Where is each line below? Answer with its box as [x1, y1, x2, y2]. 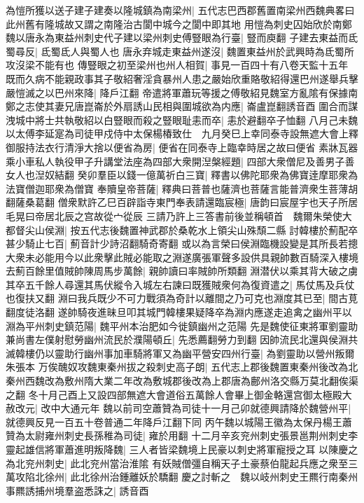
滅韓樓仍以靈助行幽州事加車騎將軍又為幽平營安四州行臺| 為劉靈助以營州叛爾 [6, 345, 355, 360]
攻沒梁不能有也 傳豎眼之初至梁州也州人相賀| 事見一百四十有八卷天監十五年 [6, 57, 349, 72]
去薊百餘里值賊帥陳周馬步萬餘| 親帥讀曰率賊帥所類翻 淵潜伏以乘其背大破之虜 [6, 263, 358, 278]
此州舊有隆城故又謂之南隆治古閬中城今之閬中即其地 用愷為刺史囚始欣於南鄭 [6, 16, 352, 31]
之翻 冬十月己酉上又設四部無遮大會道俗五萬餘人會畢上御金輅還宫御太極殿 [6, 387, 342, 401]
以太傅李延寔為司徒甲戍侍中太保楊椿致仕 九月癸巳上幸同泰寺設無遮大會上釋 [6, 126, 358, 141]
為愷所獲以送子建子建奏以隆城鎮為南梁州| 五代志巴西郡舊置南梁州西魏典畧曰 [6, 3, 355, 17]
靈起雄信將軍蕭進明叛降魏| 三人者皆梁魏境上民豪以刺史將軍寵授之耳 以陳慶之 [6, 442, 358, 456]
